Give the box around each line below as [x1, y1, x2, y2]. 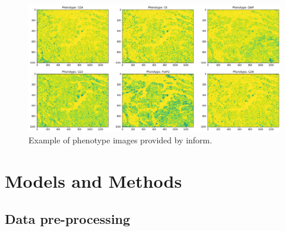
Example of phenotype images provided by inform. [28, 134, 213, 146]
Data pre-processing [5, 209, 131, 227]
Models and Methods [5, 169, 182, 193]
